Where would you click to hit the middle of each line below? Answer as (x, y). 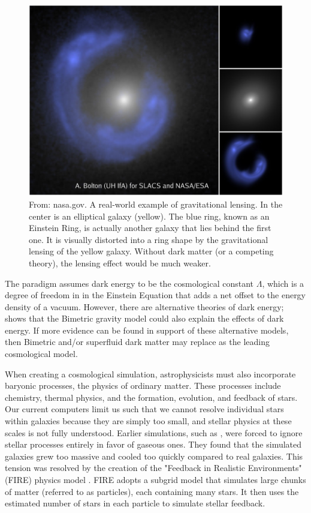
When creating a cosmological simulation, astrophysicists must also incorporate (150, 373)
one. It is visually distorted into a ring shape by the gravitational (149, 239)
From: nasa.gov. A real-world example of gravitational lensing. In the (156, 204)
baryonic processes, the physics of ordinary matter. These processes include (143, 385)
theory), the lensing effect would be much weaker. (120, 262)
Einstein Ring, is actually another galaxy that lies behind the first (150, 228)
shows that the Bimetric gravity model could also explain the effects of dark (144, 318)
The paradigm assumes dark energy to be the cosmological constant (129, 283)
